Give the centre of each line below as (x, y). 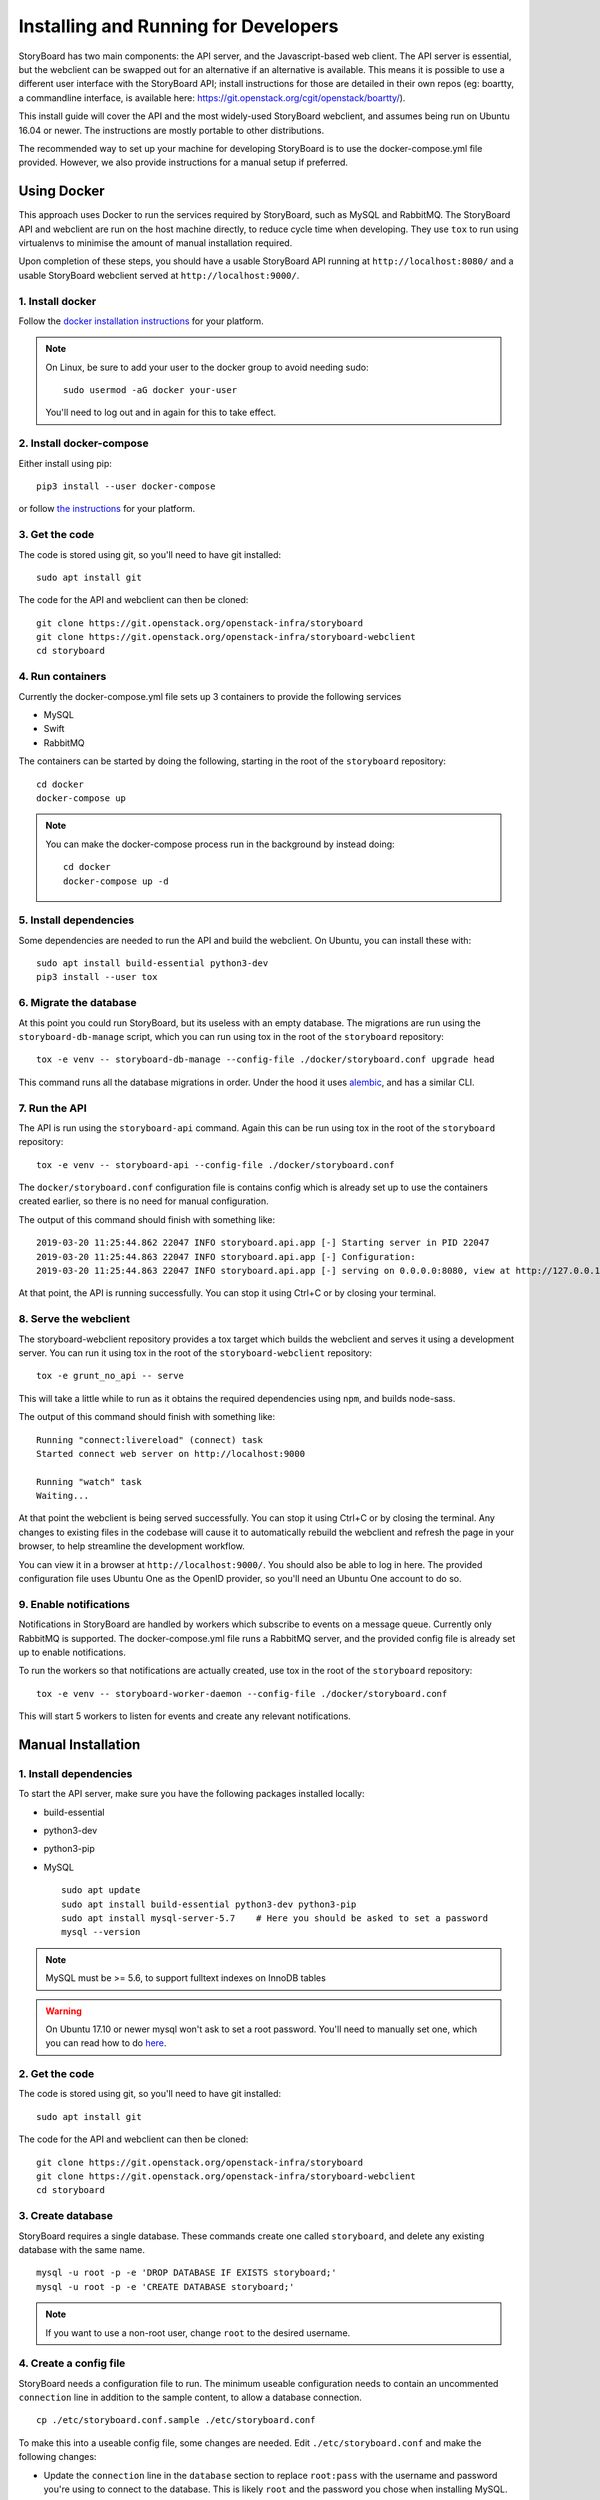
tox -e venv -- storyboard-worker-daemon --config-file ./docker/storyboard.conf (242, 1693)
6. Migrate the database (77, 1003)
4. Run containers (62, 677)
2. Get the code (56, 2074)
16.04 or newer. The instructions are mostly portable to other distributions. (171, 130)
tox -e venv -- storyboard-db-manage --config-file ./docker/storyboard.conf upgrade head (265, 1059)
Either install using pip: (65, 463)
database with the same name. (81, 2249)
